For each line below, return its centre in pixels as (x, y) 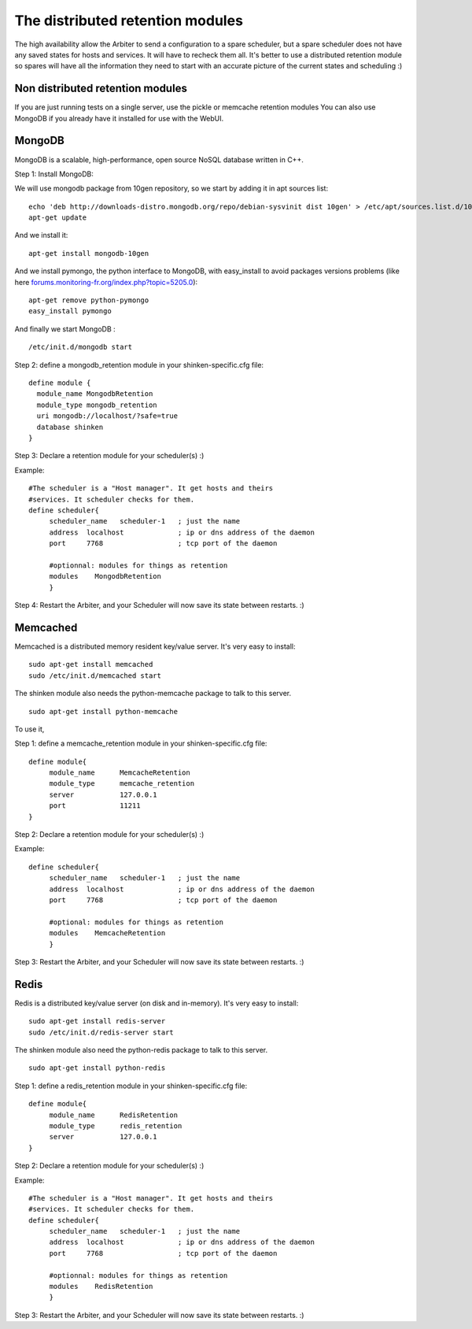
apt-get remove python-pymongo (89, 300)
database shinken (70, 427)
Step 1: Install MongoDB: (54, 174)
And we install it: (41, 235)
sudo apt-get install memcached (91, 664)
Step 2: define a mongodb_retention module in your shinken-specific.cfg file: (139, 365)
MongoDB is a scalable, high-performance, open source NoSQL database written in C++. (159, 159)
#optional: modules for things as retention (136, 922)
